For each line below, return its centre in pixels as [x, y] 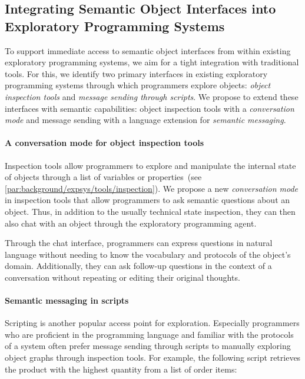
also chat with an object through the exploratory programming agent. [131, 223]
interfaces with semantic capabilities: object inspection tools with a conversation [150, 108]
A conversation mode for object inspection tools [105, 143]
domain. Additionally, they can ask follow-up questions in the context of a [138, 266]
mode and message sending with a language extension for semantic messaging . [145, 120]
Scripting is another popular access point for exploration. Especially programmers [152, 323]
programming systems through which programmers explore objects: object [138, 85]
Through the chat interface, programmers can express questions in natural [139, 243]
